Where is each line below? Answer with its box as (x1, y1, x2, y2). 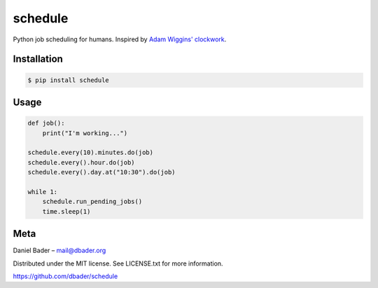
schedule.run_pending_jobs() (42, 198, 143, 206)
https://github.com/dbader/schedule (13, 272, 118, 280)
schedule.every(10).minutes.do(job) (27, 149, 154, 157)
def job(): (27, 119, 65, 128)
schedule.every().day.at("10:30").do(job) (27, 168, 176, 177)
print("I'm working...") (42, 129, 128, 137)
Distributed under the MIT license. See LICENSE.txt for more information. (13, 259, 223, 268)
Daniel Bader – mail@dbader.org (13, 246, 106, 255)
